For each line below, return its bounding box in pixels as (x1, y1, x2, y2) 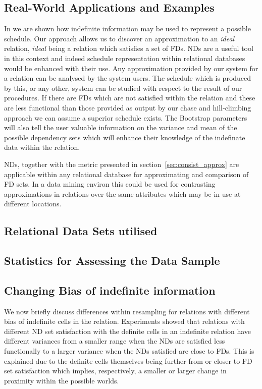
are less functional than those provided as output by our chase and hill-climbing (4, 102, 251, 113)
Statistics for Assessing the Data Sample (4, 253, 220, 268)
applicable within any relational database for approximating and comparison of (4, 169, 249, 179)
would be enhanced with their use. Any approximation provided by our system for (4, 63, 258, 73)
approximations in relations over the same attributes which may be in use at (4, 188, 241, 199)
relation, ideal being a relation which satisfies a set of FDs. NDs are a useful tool (4, 43, 253, 53)
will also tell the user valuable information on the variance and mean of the (4, 122, 237, 133)
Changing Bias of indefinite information (4, 282, 216, 298)
